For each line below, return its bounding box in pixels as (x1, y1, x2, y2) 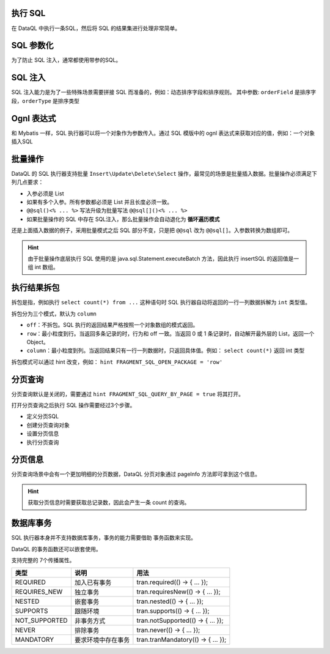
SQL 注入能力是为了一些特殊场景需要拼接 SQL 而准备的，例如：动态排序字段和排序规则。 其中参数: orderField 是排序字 (11, 89, 317, 96)
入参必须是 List (26, 190, 64, 197)
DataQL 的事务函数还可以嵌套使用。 (11, 545, 102, 552)
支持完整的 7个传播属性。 (11, 556, 75, 563)
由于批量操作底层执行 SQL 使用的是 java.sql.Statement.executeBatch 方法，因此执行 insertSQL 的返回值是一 (28, 255, 299, 263)
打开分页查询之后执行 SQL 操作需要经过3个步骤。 (11, 401, 136, 408)
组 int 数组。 (28, 263, 59, 271)
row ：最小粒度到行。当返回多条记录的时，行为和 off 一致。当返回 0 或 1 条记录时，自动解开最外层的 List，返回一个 (26, 329, 315, 337)
